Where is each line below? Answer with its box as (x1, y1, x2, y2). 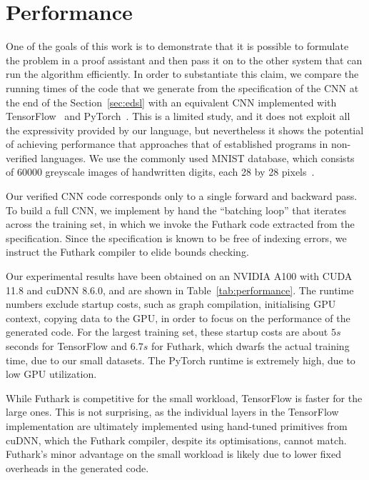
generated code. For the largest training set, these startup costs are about (6, 324, 328, 339)
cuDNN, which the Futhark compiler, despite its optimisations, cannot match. (6, 432, 347, 447)
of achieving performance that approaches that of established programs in (6, 136, 328, 151)
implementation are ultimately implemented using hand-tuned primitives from (6, 418, 348, 433)
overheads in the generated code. (6, 460, 149, 475)
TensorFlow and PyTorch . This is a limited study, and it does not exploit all (6, 109, 350, 124)
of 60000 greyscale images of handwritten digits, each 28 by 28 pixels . (6, 164, 315, 179)
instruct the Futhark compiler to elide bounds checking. (6, 244, 249, 259)
